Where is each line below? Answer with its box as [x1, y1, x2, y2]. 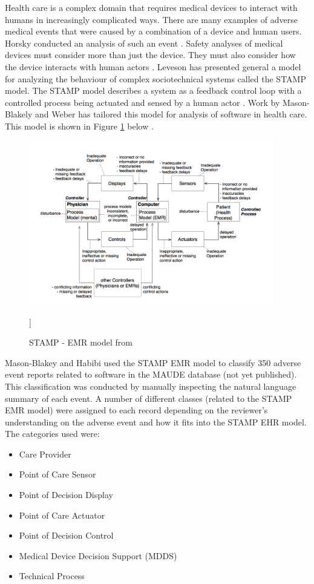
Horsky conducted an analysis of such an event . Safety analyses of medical [5, 36, 283, 49]
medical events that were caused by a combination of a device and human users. [5, 25, 302, 38]
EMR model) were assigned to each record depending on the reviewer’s [5, 404, 268, 416]
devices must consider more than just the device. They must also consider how [5, 48, 296, 61]
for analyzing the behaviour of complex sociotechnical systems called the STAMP [5, 72, 306, 85]
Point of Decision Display [19, 488, 113, 501]
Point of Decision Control [19, 529, 114, 542]
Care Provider [19, 447, 71, 460]
